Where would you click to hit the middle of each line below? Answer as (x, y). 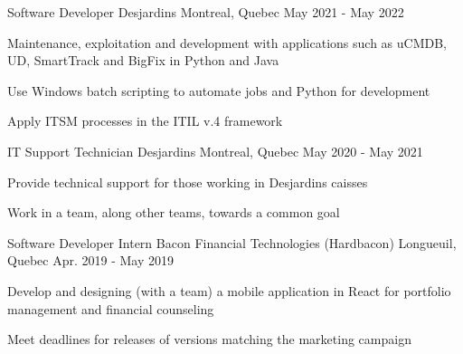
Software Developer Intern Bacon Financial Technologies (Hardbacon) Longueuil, (232, 242)
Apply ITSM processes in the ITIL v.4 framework (145, 121)
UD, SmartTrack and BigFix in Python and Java (143, 60)
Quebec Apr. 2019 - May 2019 (90, 260)
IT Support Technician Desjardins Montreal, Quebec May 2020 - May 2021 (215, 151)
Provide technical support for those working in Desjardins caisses (188, 182)
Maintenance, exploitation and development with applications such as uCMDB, (227, 42)
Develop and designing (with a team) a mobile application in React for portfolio (229, 290)
